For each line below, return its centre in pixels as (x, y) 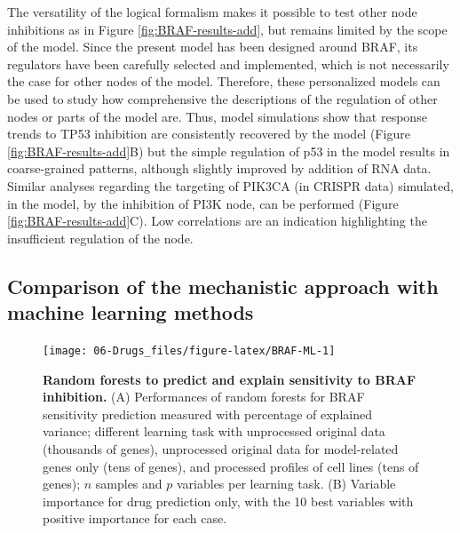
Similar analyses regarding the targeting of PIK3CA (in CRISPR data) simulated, (230, 185)
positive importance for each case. (135, 518)
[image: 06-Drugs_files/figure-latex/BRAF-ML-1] (189, 350)
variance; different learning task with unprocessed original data (214, 431)
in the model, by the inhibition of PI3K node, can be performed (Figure (203, 203)
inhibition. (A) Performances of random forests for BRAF (204, 397)
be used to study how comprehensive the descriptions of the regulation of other (222, 98)
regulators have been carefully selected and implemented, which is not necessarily (228, 64)
